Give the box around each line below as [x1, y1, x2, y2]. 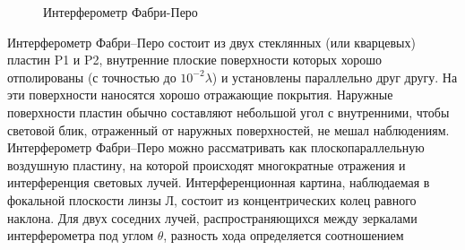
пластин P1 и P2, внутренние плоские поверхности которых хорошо [7, 50, 382, 69]
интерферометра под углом [7, 226, 154, 245]
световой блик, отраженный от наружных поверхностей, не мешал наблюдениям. [7, 120, 450, 139]
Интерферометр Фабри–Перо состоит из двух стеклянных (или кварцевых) [7, 32, 416, 51]
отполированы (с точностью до [7, 67, 177, 86]
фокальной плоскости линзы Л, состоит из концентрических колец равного [7, 190, 417, 209]
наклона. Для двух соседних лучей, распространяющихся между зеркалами [7, 208, 418, 227]
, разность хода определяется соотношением [163, 226, 404, 245]
